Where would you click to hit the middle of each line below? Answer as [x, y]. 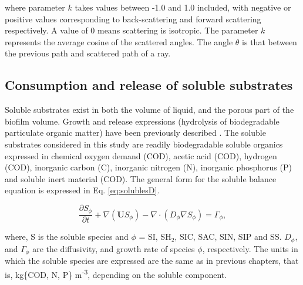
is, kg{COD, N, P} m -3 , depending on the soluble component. [116, 273]
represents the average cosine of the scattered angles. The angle [119, 41]
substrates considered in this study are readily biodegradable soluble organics [144, 144]
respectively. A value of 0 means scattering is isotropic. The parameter [132, 30]
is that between [270, 41]
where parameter [35, 7]
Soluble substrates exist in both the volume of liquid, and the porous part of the [149, 110]
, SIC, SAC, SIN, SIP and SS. [228, 237]
